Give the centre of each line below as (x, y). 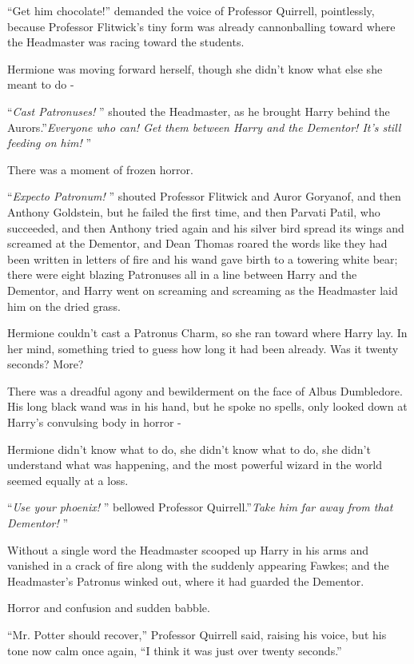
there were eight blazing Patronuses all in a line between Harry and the (182, 274)
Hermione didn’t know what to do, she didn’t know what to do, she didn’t (189, 449)
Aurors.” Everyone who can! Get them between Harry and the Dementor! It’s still (204, 127)
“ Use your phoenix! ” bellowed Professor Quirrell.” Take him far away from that (200, 507)
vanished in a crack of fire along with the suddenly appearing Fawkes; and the (198, 565)
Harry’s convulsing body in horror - (94, 422)
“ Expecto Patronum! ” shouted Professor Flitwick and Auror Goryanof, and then (204, 196)
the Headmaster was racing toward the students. (126, 42)
